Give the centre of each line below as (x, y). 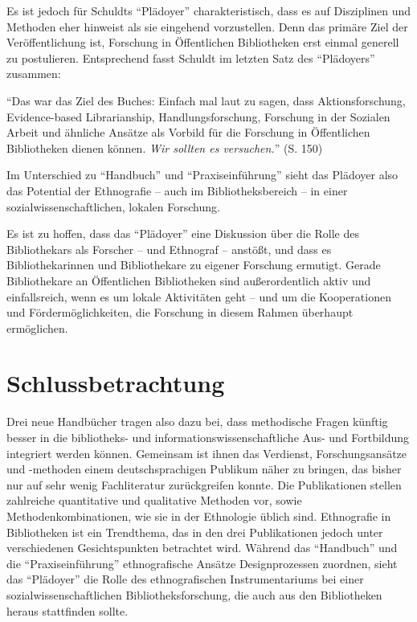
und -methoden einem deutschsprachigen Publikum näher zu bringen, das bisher (204, 469)
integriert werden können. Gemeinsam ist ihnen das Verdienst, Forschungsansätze (207, 453)
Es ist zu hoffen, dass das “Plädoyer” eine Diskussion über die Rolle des (183, 233)
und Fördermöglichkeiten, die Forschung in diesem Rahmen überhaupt (180, 312)
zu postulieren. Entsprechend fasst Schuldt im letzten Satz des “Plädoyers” (191, 57)
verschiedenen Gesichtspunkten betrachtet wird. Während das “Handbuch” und (202, 548)
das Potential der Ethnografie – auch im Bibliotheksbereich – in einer (177, 190)
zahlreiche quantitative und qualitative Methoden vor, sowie (154, 500)
